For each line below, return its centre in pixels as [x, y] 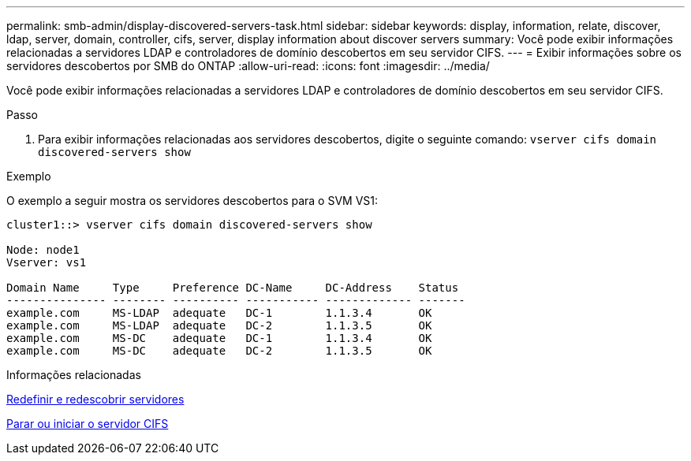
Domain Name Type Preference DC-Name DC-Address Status [233, 288]
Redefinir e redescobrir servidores [95, 399]
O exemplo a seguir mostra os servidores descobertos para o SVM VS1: [192, 201]
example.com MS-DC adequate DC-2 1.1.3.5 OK [219, 351]
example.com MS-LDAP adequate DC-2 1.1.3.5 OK [219, 325]
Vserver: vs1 [47, 262]
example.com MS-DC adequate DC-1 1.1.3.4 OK [219, 338]
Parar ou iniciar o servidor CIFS [88, 424]
